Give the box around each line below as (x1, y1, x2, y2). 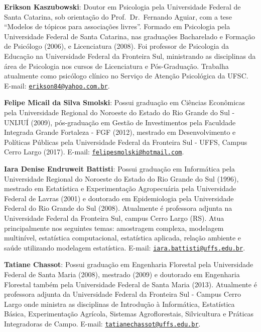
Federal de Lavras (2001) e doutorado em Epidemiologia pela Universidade (4, 193, 234, 203)
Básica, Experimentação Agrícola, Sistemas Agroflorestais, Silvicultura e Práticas (4, 308, 254, 319)
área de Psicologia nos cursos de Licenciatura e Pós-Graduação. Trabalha (4, 60, 229, 71)
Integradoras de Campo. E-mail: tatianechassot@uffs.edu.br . (4, 318, 201, 328)
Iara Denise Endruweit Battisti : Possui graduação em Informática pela (4, 163, 235, 174)
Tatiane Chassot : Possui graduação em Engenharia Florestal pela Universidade (4, 259, 253, 270)
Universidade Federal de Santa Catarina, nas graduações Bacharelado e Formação (4, 31, 255, 41)
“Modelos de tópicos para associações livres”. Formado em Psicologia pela (4, 21, 230, 32)
